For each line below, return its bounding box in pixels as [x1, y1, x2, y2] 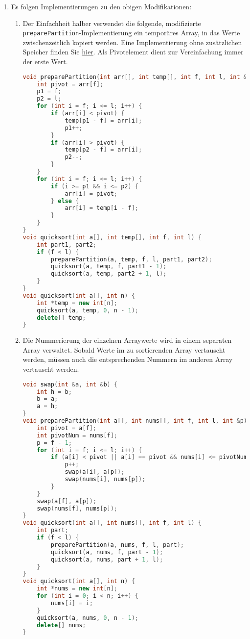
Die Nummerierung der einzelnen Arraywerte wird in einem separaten [23, 335, 232, 345]
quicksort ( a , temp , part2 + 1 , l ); [50, 270, 167, 278]
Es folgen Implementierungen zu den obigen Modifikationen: [11, 1, 192, 11]
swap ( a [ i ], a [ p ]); [65, 468, 125, 476]
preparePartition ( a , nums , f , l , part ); [50, 541, 184, 548]
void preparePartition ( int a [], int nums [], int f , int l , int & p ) [23, 417, 247, 424]
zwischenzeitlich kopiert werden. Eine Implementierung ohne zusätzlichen [23, 37, 242, 47]
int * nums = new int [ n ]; [37, 585, 118, 592]
